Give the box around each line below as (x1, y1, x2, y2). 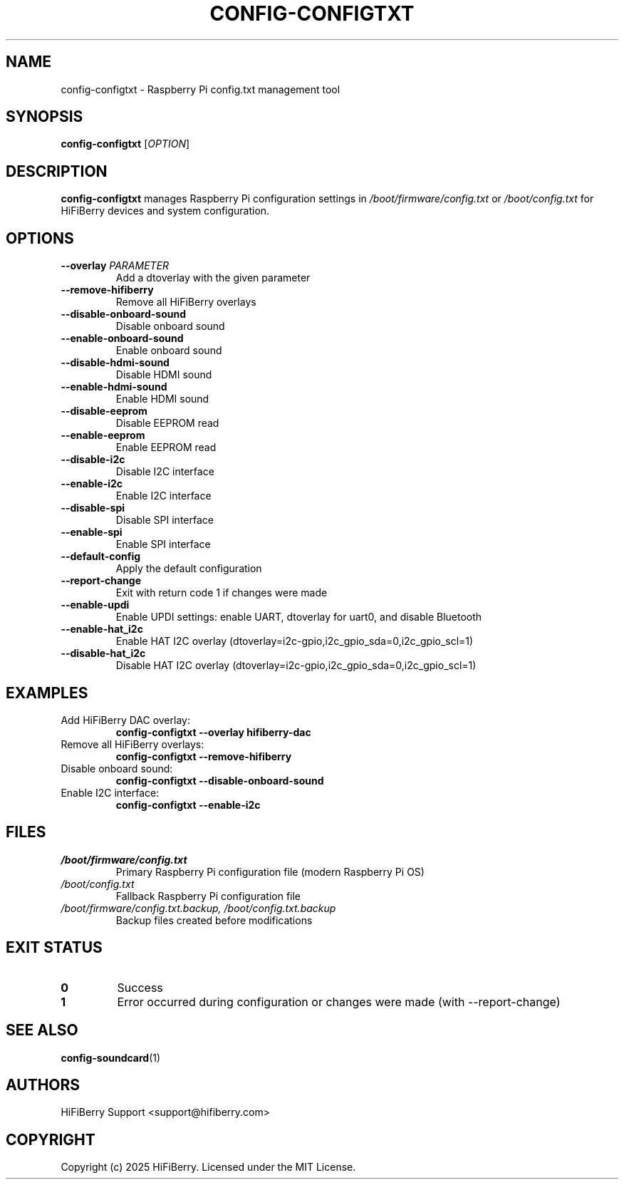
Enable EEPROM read (115, 441, 217, 454)
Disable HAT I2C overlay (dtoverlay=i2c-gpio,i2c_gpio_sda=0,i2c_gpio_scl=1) (115, 659, 477, 672)
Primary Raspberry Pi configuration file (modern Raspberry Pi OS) (115, 865, 425, 878)
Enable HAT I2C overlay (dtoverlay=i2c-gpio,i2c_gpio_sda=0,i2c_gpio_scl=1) (115, 635, 474, 648)
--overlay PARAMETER (61, 259, 170, 272)
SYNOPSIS (6, 108, 83, 126)
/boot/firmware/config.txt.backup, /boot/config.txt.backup (61, 901, 336, 914)
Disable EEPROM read (115, 417, 219, 430)
